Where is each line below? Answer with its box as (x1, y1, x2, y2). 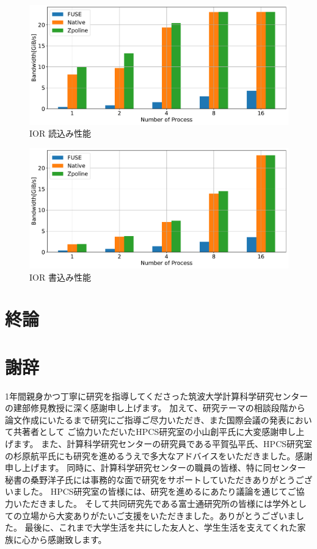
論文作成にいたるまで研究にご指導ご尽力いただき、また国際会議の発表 (5, 413, 286, 426)
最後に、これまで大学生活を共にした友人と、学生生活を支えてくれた (24, 521, 297, 534)
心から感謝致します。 (21, 533, 107, 545)
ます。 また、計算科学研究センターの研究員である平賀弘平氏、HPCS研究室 (13, 437, 313, 450)
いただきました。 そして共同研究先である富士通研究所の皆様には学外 (13, 497, 290, 509)
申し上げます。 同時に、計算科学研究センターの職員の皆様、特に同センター (5, 461, 306, 474)
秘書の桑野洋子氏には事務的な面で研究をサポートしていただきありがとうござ (5, 473, 313, 486)
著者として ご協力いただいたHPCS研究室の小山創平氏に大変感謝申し (21, 425, 296, 438)
